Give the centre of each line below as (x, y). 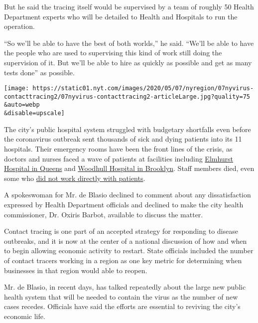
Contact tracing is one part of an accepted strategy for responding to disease (121, 231)
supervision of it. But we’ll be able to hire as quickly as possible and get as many (128, 62)
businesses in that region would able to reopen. (76, 270)
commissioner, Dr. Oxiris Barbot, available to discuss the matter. (104, 214)
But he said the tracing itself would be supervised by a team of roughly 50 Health (129, 6)
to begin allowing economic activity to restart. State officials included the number (129, 250)
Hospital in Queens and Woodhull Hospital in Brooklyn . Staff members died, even (129, 168)
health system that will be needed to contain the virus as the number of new (121, 296)
